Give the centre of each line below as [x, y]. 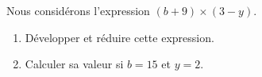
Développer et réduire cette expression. [119, 37]
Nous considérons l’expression [78, 10]
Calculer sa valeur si [74, 64]
